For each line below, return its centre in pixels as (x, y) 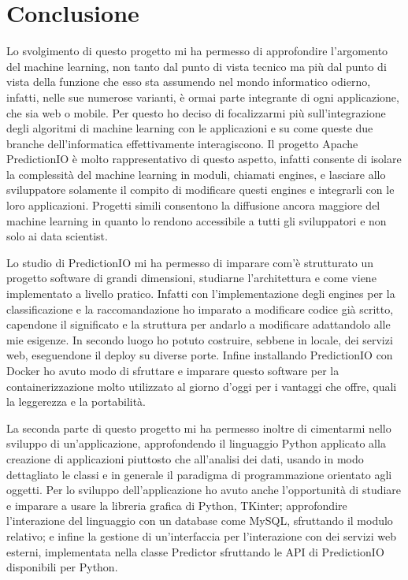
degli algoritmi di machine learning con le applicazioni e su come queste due (190, 128)
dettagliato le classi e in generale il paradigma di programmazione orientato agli (199, 474)
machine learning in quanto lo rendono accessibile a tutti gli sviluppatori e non (197, 220)
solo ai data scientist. (57, 236)
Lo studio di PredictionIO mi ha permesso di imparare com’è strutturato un (190, 262)
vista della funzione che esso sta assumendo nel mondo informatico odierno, (189, 82)
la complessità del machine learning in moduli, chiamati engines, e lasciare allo (196, 174)
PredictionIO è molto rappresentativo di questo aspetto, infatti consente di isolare (204, 159)
